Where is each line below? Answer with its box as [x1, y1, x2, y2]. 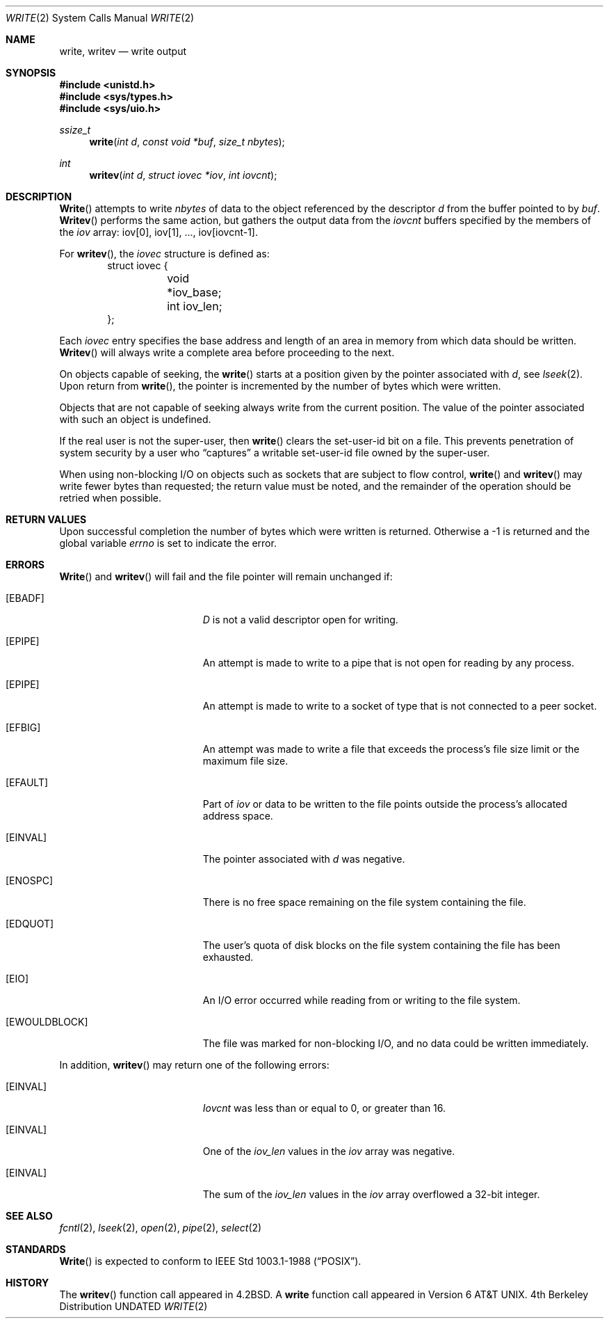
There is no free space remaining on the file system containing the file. [202, 896, 526, 908]
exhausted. [202, 951, 254, 963]
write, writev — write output [59, 45, 187, 57]
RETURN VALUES [6, 513, 87, 525]
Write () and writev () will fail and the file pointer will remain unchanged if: [59, 571, 393, 582]
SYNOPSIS [6, 67, 56, 79]
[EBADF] [6, 592, 44, 604]
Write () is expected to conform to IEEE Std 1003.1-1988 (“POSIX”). [59, 1255, 362, 1267]
